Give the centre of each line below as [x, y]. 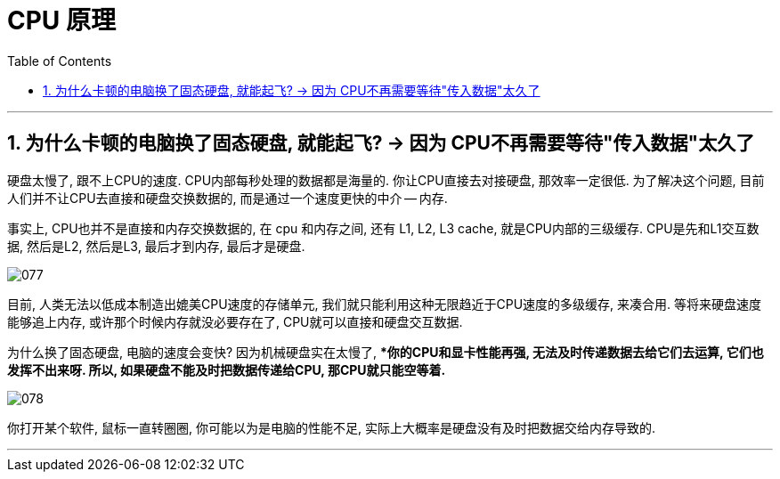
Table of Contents [60, 61]
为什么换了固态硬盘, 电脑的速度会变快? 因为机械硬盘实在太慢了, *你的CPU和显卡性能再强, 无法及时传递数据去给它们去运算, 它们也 [386, 352]
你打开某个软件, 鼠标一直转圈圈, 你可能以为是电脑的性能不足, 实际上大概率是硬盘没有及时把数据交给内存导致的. [331, 427]
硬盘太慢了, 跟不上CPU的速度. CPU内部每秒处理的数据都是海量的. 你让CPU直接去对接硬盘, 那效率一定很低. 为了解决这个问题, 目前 [386, 180]
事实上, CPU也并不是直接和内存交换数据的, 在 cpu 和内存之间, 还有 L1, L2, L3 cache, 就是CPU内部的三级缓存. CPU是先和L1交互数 [383, 228]
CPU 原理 [61, 20]
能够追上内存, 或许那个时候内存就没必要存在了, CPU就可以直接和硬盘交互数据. [235, 321]
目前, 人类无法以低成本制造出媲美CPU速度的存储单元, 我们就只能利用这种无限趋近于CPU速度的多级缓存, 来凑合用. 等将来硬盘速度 [385, 304]
